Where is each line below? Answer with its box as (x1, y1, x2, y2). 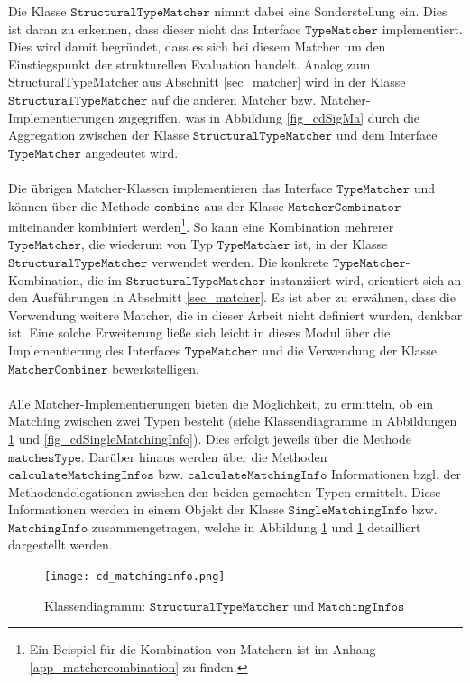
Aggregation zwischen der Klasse (8, 125, 189, 144)
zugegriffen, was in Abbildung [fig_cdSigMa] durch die (118, 107, 420, 126)
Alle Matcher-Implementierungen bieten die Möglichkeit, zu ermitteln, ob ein (8, 393, 434, 412)
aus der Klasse (204, 196, 284, 215)
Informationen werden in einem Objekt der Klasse (8, 500, 284, 519)
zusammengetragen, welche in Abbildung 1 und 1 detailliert (91, 517, 421, 536)
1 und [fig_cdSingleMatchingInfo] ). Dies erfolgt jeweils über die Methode (8, 429, 411, 448)
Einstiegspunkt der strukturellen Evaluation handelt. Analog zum (8, 54, 371, 73)
